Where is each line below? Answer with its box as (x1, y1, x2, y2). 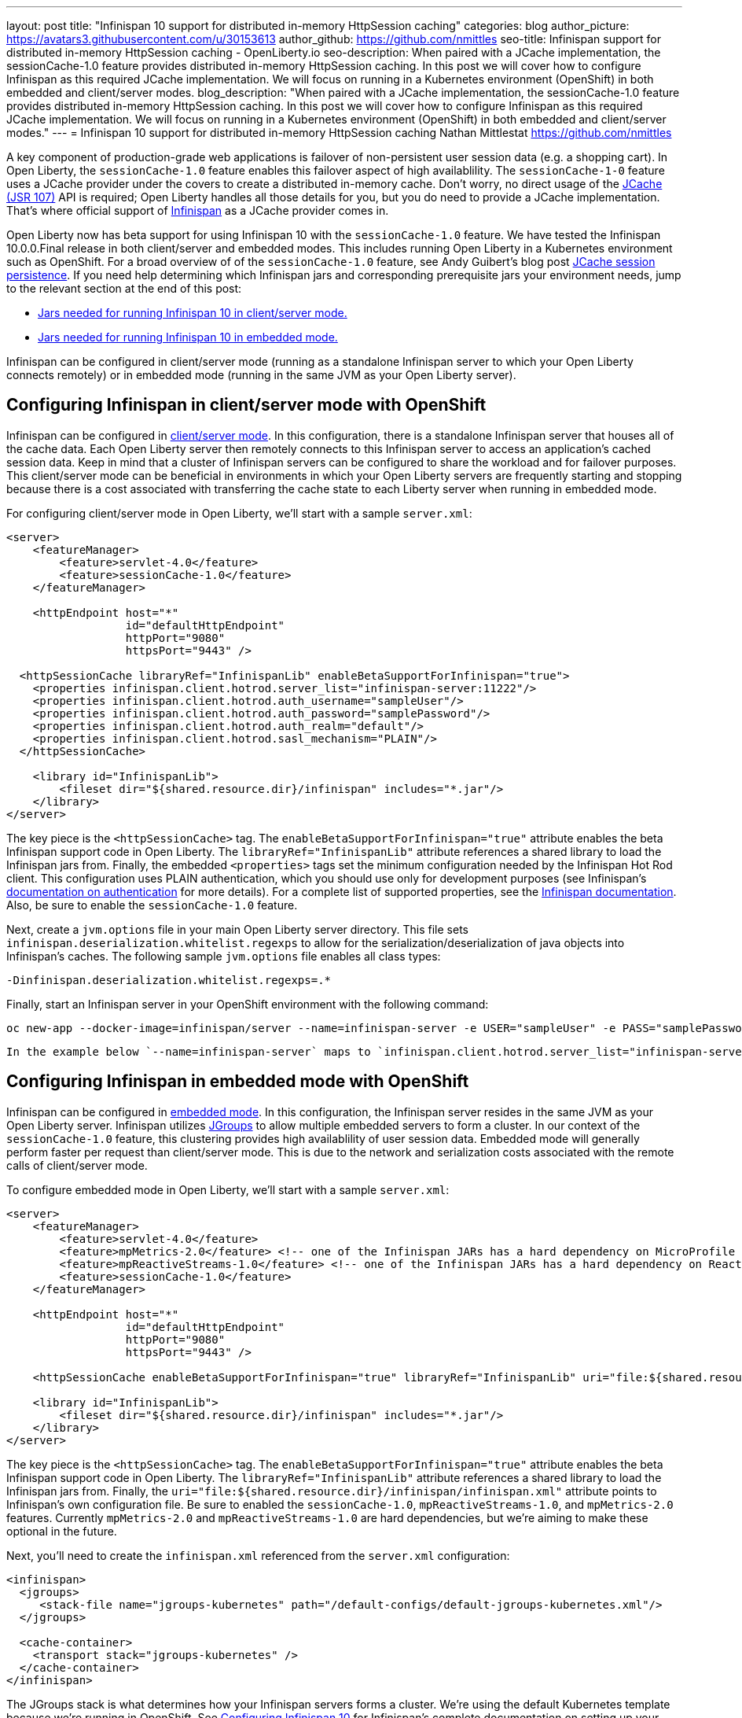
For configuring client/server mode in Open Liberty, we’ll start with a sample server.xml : (6, 506, 472, 520)
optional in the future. (6, 1524, 117, 1538)
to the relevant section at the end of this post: (6, 282, 242, 295)
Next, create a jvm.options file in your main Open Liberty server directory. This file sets (6, 922, 468, 936)
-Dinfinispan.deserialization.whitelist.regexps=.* (6, 973, 332, 986)
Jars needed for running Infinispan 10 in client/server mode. (38, 306, 347, 319)
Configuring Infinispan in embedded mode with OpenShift (6, 1071, 469, 1092)
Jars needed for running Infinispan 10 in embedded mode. (38, 330, 338, 344)
